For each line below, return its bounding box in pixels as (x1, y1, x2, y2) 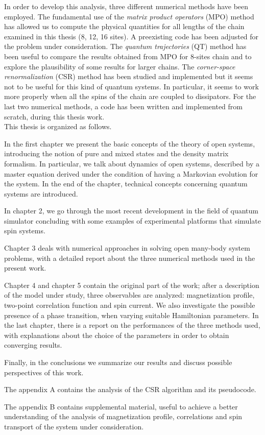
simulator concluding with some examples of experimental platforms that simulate (4, 215, 261, 226)
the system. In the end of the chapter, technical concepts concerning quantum (4, 178, 248, 189)
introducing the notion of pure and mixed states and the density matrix (4, 148, 229, 159)
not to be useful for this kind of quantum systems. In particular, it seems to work (4, 81, 259, 91)
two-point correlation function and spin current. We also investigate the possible (4, 300, 255, 310)
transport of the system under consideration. (4, 421, 144, 431)
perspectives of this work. (4, 367, 84, 377)
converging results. (4, 340, 62, 350)
